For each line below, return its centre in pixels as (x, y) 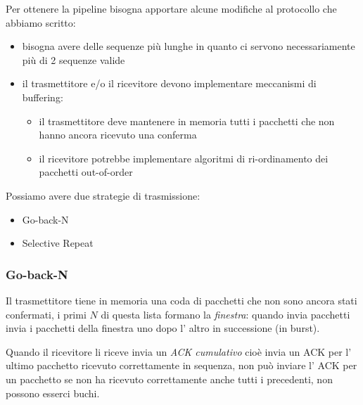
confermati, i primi (46, 314)
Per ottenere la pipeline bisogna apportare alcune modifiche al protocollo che (171, 8)
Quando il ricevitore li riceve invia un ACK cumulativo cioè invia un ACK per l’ (179, 351)
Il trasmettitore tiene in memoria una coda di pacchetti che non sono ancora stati (181, 300)
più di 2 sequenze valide (74, 59)
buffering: (43, 97)
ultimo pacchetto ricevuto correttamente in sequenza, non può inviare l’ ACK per (181, 365)
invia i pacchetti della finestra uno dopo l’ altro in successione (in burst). (163, 328)
